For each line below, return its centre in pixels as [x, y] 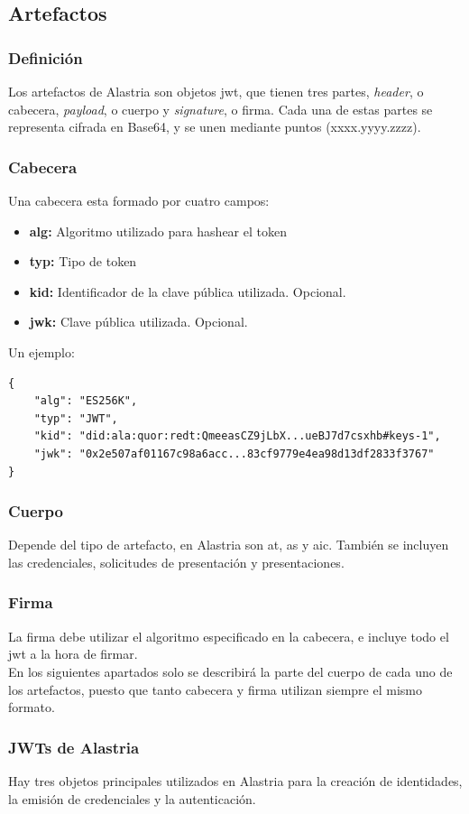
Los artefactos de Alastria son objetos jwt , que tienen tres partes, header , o [216, 91]
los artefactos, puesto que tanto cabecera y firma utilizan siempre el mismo [215, 689]
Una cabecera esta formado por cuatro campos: [139, 200]
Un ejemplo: [41, 351]
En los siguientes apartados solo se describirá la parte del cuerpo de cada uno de [230, 671]
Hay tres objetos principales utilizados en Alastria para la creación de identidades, [235, 780]
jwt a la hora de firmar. [73, 654]
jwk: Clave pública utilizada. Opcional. [138, 322]
